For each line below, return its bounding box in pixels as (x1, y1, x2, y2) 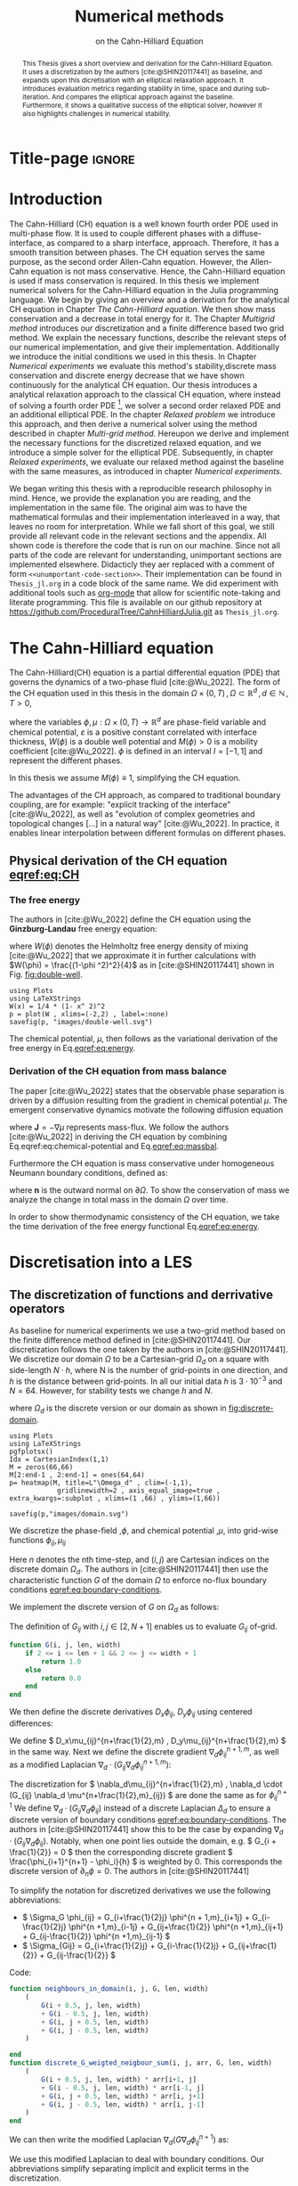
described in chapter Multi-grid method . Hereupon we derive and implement (9, 428, 289, 439)
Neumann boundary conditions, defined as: (9, 1167, 168, 1178)
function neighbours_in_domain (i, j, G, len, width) (9, 1985, 209, 1993)
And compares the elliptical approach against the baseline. (52, 92, 235, 102)
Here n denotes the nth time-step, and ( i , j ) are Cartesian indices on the (9, 1554, 270, 1565)
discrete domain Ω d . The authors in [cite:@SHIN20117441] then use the (9, 1563, 269, 1576)
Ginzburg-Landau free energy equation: (9, 924, 157, 934)
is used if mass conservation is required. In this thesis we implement (9, 275, 260, 286)
